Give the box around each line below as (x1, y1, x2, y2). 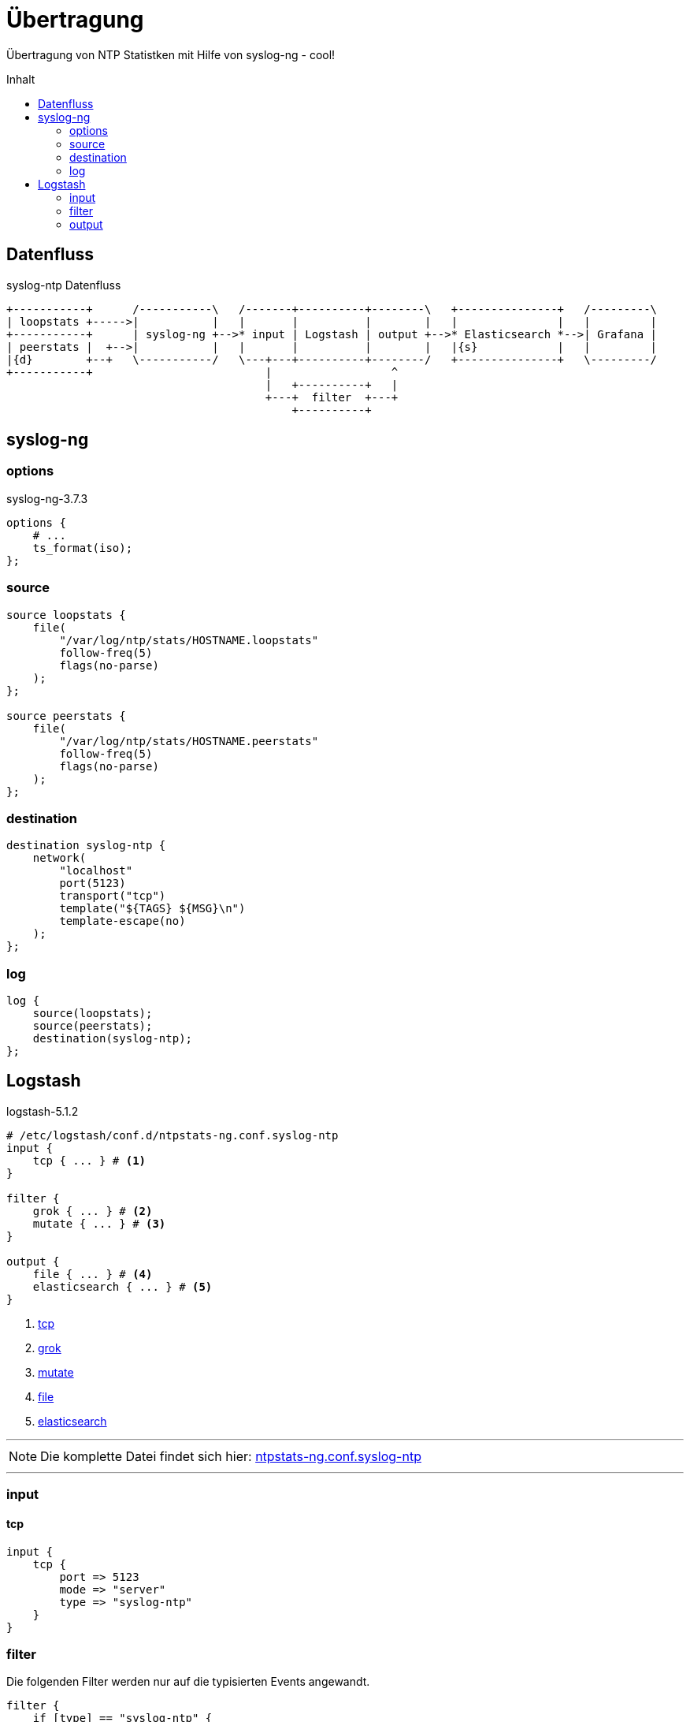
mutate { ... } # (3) (32, 1217, 166, 1230)
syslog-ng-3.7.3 (6, 491, 88, 505)
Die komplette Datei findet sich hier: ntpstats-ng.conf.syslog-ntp (40, 1448, 421, 1464)
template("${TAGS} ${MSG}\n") (59, 902, 246, 915)
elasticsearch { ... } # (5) (32, 1280, 213, 1293)
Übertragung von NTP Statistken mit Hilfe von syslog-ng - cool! (6, 47, 336, 61)
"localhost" (59, 864, 133, 878)
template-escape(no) (59, 915, 186, 928)
